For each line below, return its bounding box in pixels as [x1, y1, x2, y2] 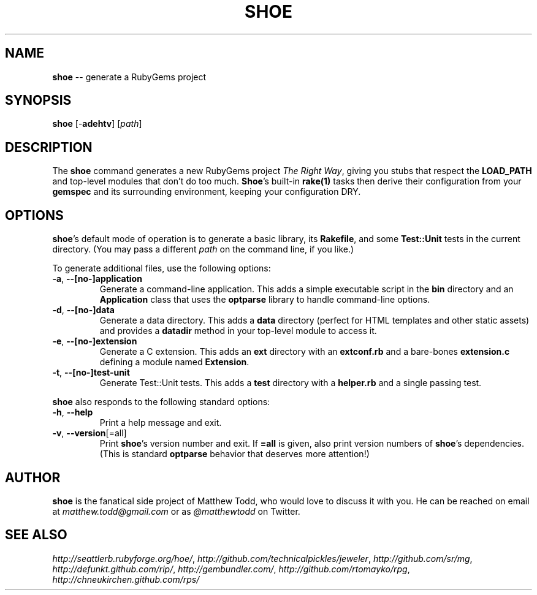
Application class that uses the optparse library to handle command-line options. [99, 294, 430, 305]
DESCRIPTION [5, 139, 93, 155]
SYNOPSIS [5, 93, 72, 108]
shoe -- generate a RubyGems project [52, 71, 207, 82]
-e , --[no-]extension [52, 336, 137, 347]
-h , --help [52, 407, 93, 418]
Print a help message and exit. [99, 417, 222, 428]
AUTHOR [5, 469, 61, 485]
